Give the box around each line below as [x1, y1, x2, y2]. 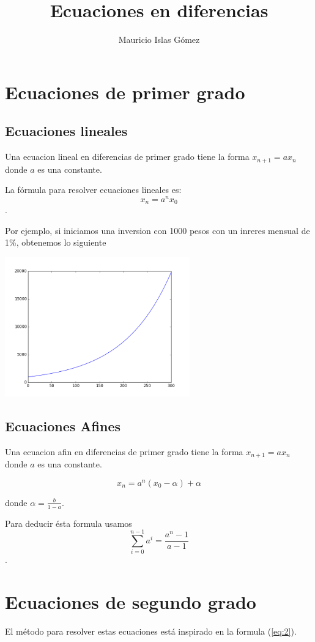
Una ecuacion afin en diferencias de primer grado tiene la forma [5, 445, 243, 458]
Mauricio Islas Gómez [118, 33, 200, 46]
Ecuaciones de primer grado [5, 79, 245, 104]
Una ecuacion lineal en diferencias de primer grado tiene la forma [5, 150, 250, 163]
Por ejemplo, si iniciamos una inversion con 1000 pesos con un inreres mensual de [5, 224, 310, 236]
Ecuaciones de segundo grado [5, 589, 256, 614]
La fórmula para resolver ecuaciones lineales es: [5, 183, 182, 196]
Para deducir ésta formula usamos [5, 516, 132, 529]
